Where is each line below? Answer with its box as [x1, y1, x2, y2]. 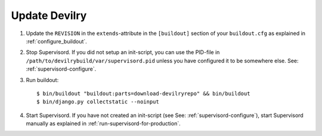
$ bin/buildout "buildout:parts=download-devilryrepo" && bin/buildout [36, 90, 250, 97]
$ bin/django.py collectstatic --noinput [36, 99, 159, 105]
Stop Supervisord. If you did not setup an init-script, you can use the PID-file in [26, 49, 220, 56]
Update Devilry [11, 9, 87, 22]
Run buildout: [26, 76, 59, 83]
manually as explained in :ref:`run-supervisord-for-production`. [26, 120, 181, 127]
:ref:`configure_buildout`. [26, 37, 88, 45]
